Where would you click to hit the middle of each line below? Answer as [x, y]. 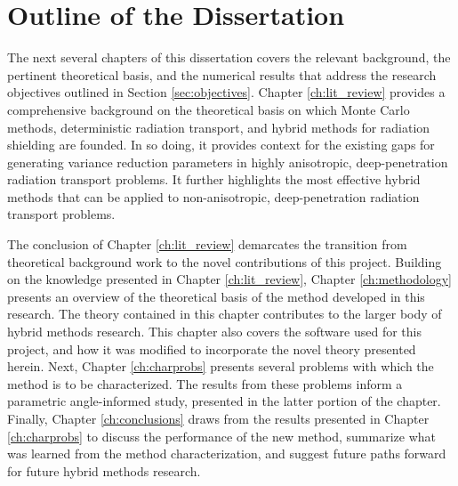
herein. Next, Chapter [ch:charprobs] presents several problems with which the [221, 366]
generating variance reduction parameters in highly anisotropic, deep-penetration [228, 162]
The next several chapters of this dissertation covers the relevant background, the [229, 57]
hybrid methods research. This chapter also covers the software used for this [214, 332]
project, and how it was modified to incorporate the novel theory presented [212, 348]
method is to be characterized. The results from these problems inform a [205, 383]
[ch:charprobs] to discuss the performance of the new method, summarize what [222, 436]
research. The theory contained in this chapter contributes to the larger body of [225, 314]
